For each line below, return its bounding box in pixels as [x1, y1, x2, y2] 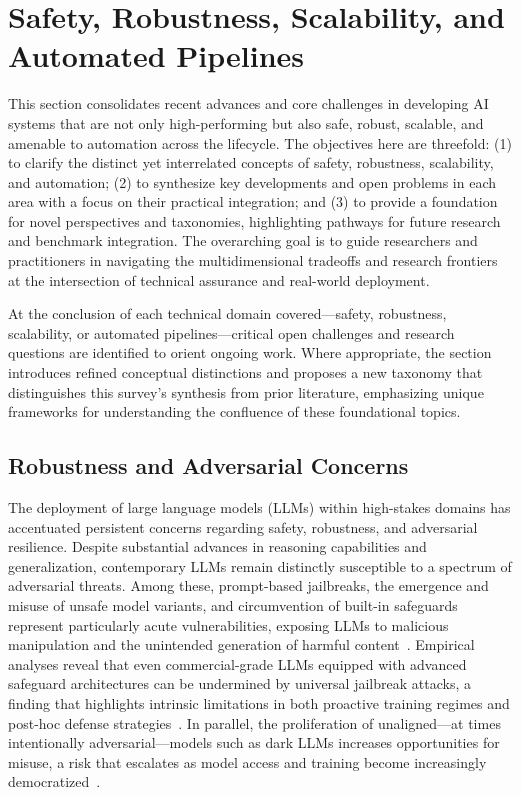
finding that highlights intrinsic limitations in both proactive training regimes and [8, 692, 510, 713]
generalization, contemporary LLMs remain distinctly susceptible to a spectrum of [8, 555, 512, 576]
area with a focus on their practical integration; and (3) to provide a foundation [8, 191, 498, 212]
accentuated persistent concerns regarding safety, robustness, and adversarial [8, 516, 478, 537]
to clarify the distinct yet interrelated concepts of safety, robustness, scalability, [8, 152, 494, 173]
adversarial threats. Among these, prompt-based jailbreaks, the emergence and [8, 575, 489, 596]
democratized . [8, 771, 101, 792]
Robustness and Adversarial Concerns [8, 450, 409, 481]
